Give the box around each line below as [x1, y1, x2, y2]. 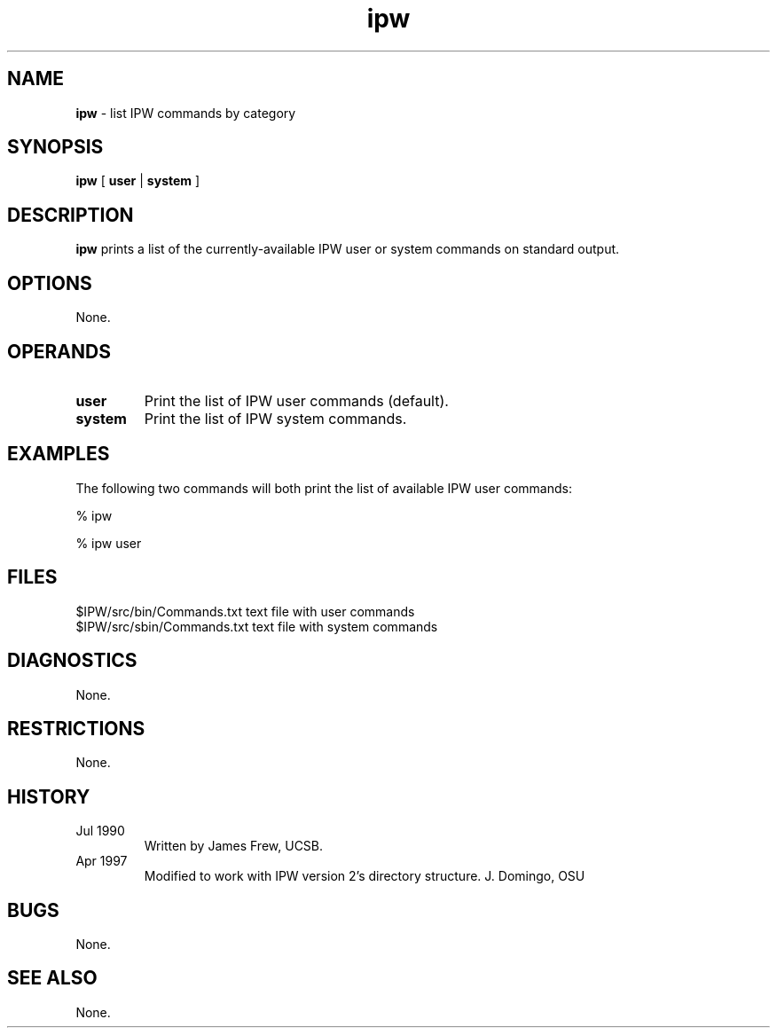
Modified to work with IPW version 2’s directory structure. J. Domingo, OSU [144, 868, 585, 884]
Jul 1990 [75, 823, 125, 839]
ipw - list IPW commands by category [75, 105, 296, 121]
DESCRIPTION [7, 203, 134, 226]
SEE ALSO [7, 967, 98, 990]
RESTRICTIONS [7, 717, 145, 740]
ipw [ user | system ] [75, 173, 200, 189]
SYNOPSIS [7, 136, 104, 159]
